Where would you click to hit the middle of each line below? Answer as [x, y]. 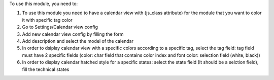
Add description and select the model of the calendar [78, 41]
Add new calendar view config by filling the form [73, 34]
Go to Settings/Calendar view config [60, 27]
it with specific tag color [47, 20]
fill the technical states [46, 69]
